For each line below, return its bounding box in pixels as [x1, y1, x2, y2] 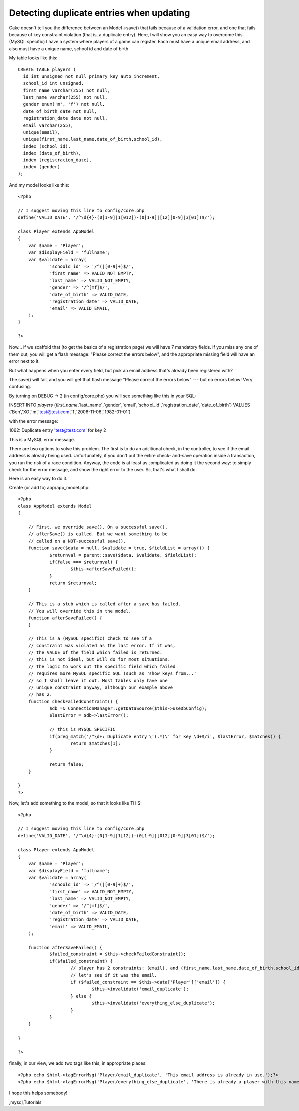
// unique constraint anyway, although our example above [28, 684, 173, 690]
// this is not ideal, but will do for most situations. [28, 657, 170, 662]
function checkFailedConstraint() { [28, 698, 118, 704]
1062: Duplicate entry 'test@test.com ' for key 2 [9, 427, 106, 433]
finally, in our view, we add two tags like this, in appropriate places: [9, 1060, 147, 1066]
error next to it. [9, 358, 40, 364]
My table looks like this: [9, 55, 58, 61]
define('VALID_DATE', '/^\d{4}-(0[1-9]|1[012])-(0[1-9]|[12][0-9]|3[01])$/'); [18, 215, 215, 220]
